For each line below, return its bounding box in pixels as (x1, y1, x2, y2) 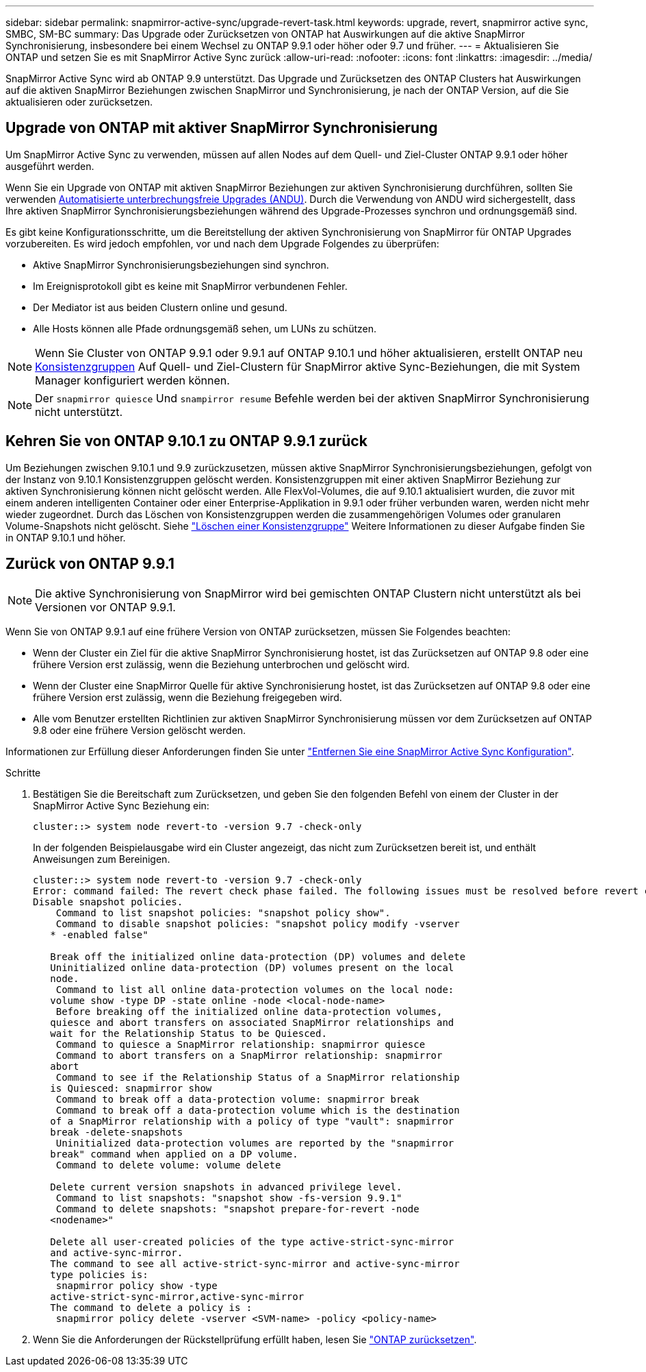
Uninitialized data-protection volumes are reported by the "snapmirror (55, 1137, 454, 1149)
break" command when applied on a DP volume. (50, 1148, 298, 1160)
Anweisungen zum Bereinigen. (33, 853, 170, 865)
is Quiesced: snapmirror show (50, 1082, 212, 1094)
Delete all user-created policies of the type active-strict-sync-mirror (50, 1236, 454, 1247)
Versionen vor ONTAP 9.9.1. (35, 600, 176, 614)
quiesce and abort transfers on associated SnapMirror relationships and (50, 1016, 454, 1028)
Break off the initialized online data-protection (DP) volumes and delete (50, 951, 466, 962)
